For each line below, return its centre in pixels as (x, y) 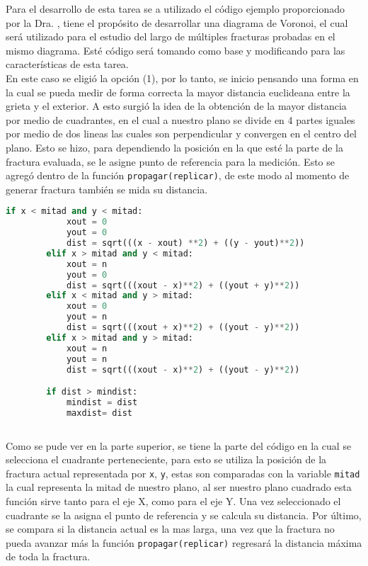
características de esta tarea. (67, 64)
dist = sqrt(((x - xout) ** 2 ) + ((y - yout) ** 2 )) (185, 243)
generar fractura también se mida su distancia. (107, 189)
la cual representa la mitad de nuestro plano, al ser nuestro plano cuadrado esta (179, 487)
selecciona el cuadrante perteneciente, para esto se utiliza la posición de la (166, 459)
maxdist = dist (99, 413)
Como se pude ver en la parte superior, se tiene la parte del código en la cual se (179, 445)
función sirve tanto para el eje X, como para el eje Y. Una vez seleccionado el (173, 500)
